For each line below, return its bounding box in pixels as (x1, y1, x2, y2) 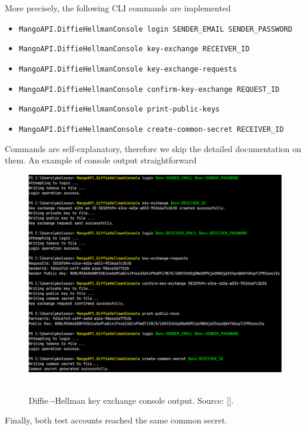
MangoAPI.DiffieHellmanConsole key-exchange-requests (18, 64, 237, 73)
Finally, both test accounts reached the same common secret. (5, 414, 228, 426)
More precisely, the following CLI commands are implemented (5, 2, 231, 14)
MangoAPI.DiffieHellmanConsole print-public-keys (18, 105, 220, 114)
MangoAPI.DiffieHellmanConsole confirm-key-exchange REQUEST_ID (18, 85, 280, 94)
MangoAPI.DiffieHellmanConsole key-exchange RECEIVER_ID (18, 45, 250, 54)
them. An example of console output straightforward (5, 154, 197, 166)
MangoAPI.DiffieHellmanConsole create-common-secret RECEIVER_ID (18, 125, 284, 134)
